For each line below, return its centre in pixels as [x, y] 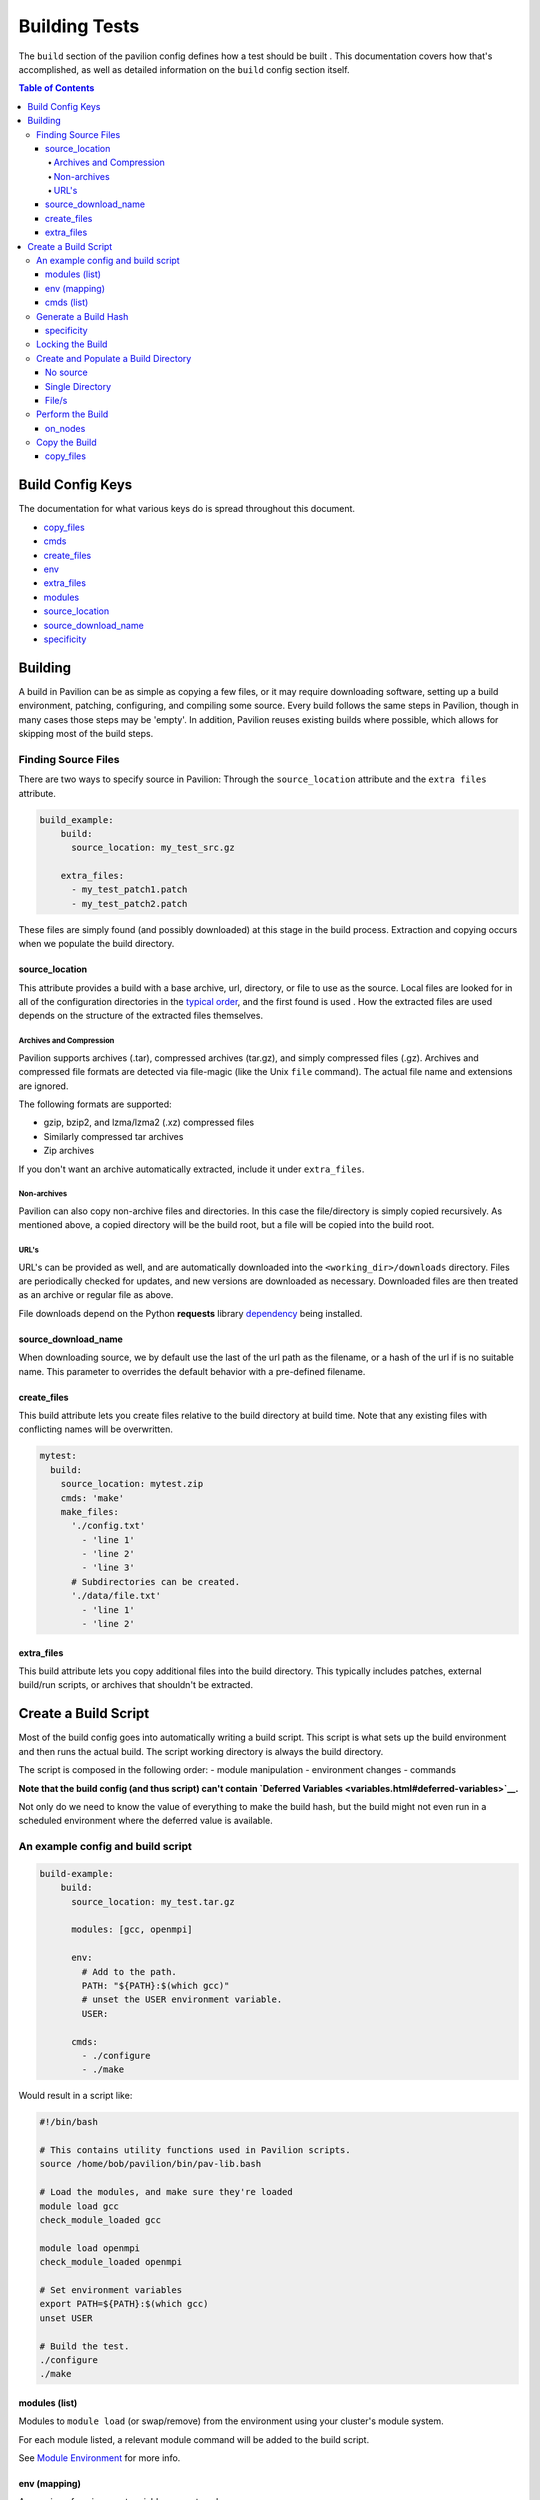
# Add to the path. [129, 1971]
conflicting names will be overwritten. [96, 1429]
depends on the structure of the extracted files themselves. [141, 1016]
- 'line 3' [108, 1568]
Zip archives [69, 1151]
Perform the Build [72, 414]
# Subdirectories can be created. [155, 1581]
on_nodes [65, 428]
